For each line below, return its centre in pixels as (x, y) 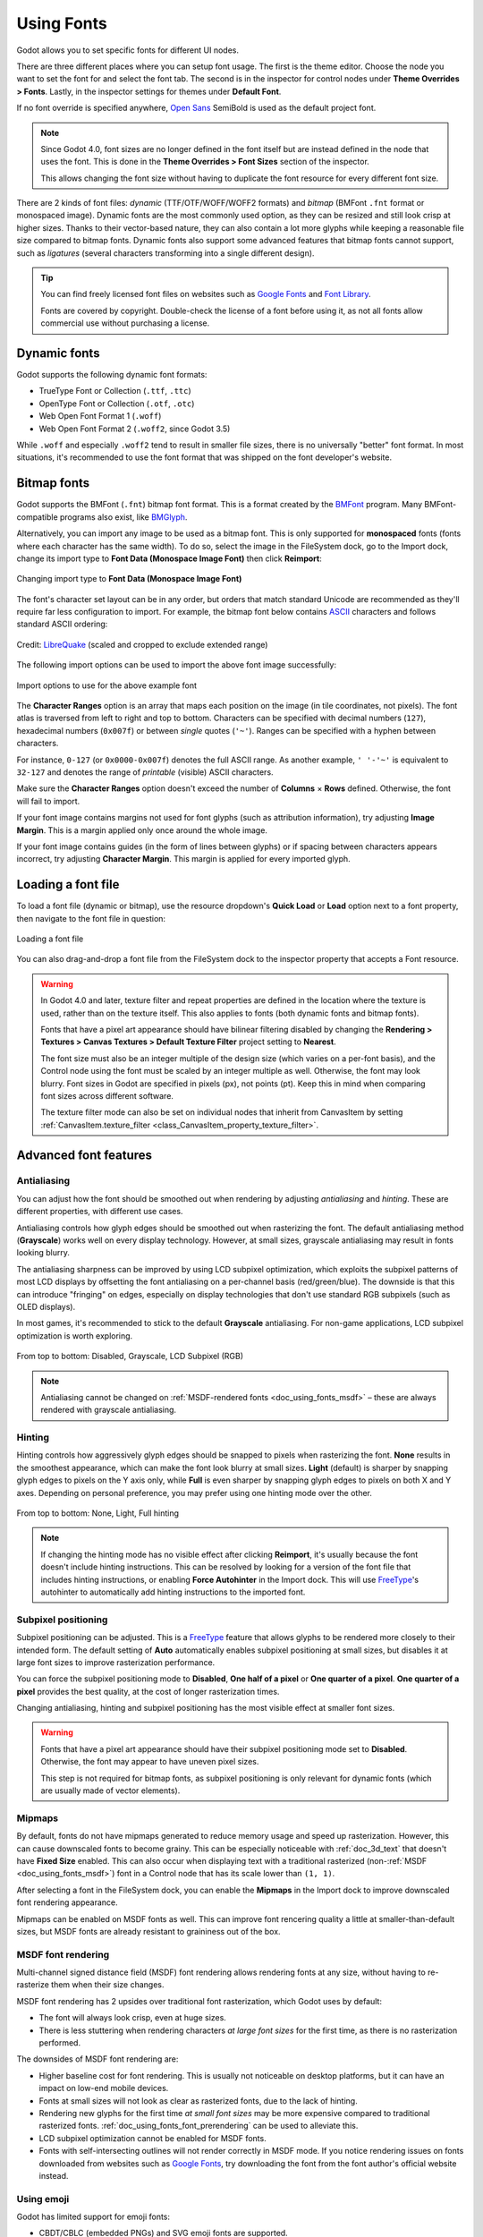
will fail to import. (48, 801)
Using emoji (43, 2199)
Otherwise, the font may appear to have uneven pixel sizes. (150, 1762)
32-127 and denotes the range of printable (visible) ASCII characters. (145, 772)
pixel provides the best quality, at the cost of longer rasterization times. (148, 1691)
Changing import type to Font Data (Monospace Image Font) (129, 579)
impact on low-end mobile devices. (104, 2088)
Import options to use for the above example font (106, 685)
